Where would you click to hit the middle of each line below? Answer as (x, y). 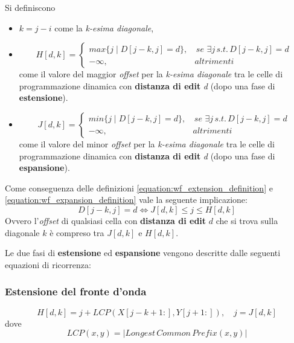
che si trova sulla (247, 220)
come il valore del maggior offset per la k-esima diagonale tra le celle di (151, 74)
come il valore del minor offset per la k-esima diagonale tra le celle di (147, 143)
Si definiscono (30, 7)
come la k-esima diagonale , (104, 27)
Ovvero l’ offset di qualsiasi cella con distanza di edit (106, 220)
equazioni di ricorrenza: (48, 264)
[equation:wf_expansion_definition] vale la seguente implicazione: (126, 200)
